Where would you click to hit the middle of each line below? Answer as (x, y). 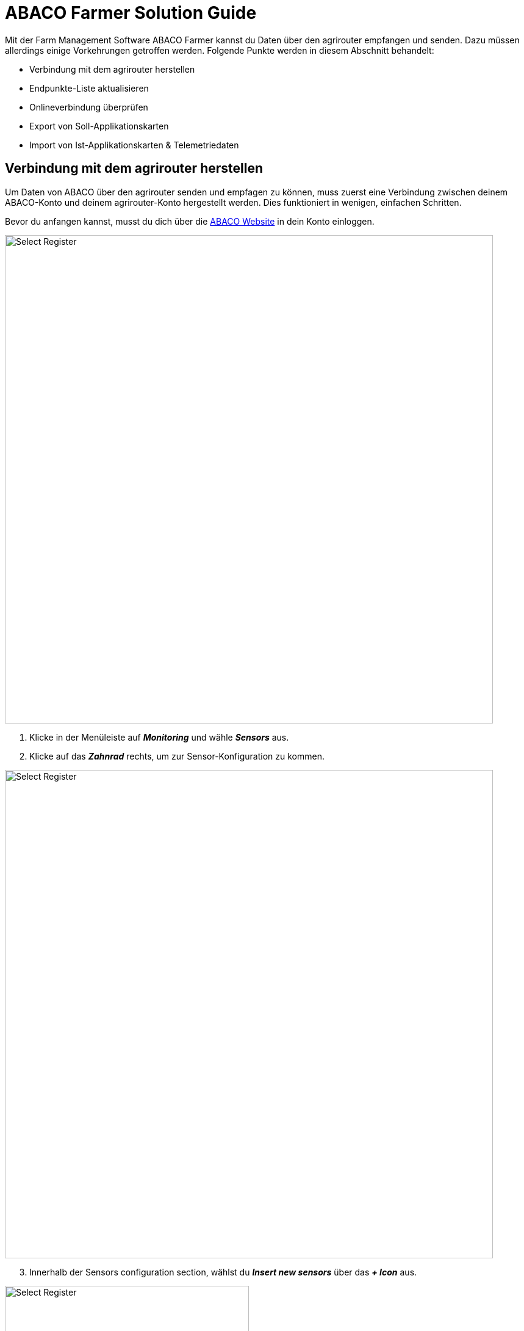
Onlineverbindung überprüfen (89, 107)
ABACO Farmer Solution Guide (131, 13)
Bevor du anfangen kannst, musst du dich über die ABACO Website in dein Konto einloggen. (190, 221)
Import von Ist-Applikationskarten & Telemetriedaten (134, 145)
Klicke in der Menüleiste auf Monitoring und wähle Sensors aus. (159, 737)
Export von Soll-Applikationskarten (99, 126)
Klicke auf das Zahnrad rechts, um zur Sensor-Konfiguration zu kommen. (177, 756)
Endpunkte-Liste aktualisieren (89, 88)
